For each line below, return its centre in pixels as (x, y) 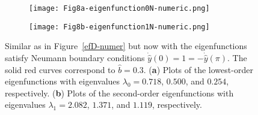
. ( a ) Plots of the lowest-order (198, 69)
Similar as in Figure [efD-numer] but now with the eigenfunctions (126, 46)
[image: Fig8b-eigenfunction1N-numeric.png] (119, 27)
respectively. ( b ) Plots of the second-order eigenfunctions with (119, 93)
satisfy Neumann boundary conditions (75, 57)
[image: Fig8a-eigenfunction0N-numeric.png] (119, 8)
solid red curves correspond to (60, 69)
